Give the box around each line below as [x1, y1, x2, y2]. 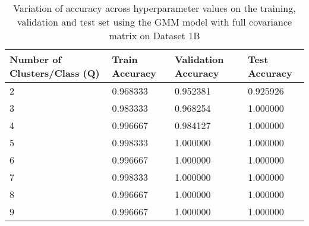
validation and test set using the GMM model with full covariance [17, 15, 292, 29]
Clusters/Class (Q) [10, 66, 100, 80]
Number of [10, 52, 62, 66]
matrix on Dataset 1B [109, 29, 200, 42]
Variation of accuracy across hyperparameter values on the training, [13, 1, 296, 15]
